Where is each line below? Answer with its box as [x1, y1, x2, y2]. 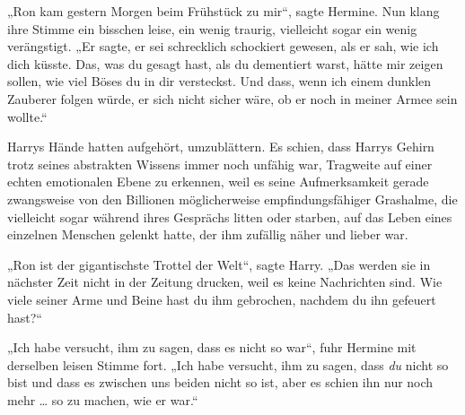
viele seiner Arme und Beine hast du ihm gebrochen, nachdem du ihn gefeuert [7, 290, 436, 308]
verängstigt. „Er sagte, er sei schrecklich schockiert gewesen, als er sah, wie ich [7, 37, 439, 56]
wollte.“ [7, 107, 48, 125]
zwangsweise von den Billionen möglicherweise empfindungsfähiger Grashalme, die [7, 189, 458, 208]
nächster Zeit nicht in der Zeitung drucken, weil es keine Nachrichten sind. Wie [7, 272, 443, 291]
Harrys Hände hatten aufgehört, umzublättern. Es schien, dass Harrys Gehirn [7, 137, 434, 156]
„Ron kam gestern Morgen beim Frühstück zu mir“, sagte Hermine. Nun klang [7, 2, 440, 20]
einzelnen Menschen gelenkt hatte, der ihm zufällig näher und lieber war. [7, 225, 408, 244]
